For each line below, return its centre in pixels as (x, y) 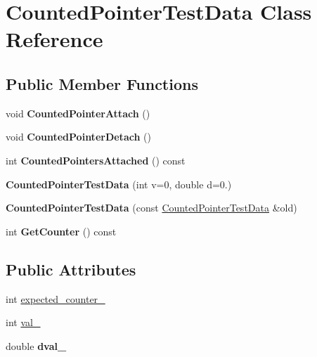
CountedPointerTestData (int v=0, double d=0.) (119, 184)
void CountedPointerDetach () (78, 137)
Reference (54, 39)
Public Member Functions (102, 83)
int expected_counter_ (56, 298)
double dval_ (36, 345)
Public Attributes (71, 269)
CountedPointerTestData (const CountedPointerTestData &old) (151, 208)
